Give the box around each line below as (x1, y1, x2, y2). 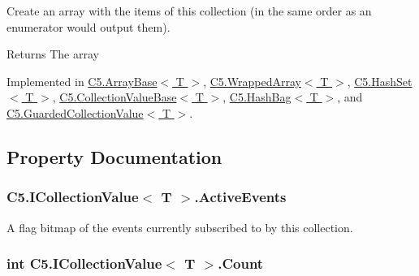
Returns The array (6, 45, 99, 63)
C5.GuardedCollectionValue (6, 104, 144, 121)
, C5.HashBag (222, 88, 292, 106)
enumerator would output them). (6, 18, 171, 35)
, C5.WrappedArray (203, 72, 301, 89)
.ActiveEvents (194, 187, 287, 207)
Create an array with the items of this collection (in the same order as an (6, 2, 372, 19)
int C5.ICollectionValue (6, 253, 162, 274)
